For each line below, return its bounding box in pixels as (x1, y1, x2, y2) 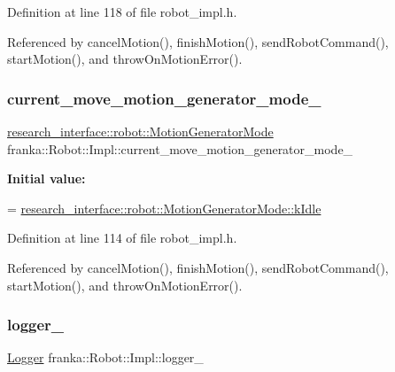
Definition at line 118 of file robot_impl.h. (7, 3, 237, 20)
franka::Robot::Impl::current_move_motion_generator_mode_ (7, 139, 353, 158)
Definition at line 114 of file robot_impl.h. (7, 229, 237, 247)
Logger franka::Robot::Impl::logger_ (7, 348, 204, 367)
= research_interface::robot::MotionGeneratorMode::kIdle (7, 198, 321, 217)
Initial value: (7, 169, 86, 188)
